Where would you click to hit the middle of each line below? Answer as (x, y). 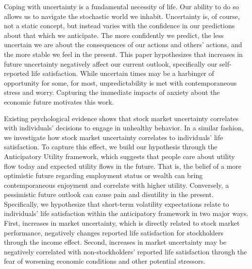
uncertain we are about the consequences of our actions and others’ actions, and (123, 45)
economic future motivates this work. (59, 101)
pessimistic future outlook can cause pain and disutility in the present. (109, 194)
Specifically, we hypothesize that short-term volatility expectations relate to (117, 204)
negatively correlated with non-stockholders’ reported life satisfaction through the (126, 251)
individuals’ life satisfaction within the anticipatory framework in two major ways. (126, 213)
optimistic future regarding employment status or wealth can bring (103, 175)
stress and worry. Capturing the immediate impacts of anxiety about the (112, 92)
